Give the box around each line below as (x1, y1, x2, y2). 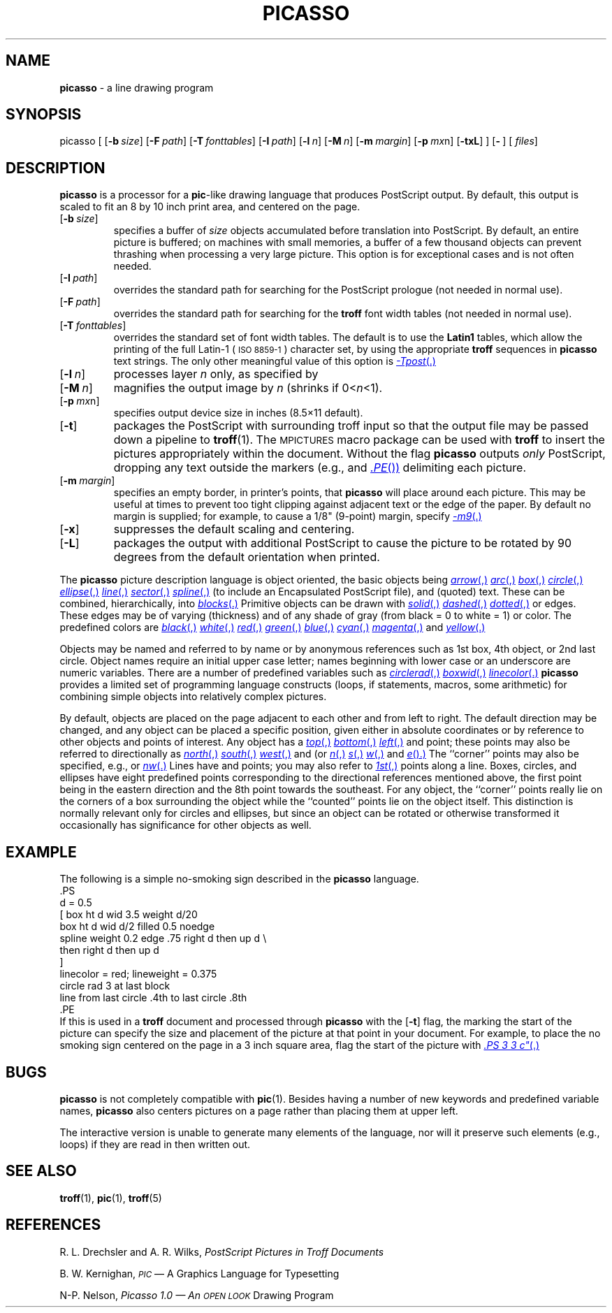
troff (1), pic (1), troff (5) (59, 1191, 162, 1204)
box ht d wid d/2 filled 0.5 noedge (59, 920, 215, 933)
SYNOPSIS (6, 106, 82, 124)
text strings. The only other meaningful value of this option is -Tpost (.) (113, 355, 436, 368)
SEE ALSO (6, 1162, 77, 1180)
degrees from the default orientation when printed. (113, 550, 380, 565)
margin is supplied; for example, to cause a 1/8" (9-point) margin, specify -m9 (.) (113, 510, 482, 523)
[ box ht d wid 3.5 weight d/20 (59, 908, 198, 921)
